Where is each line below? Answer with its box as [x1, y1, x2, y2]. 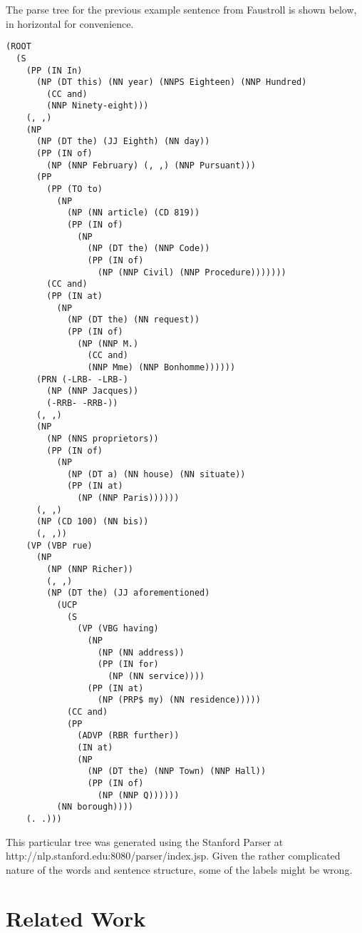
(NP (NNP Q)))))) [97, 790, 180, 800]
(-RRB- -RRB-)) [46, 397, 118, 408]
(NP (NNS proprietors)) [46, 433, 159, 444]
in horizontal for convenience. [6, 16, 134, 31]
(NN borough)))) [56, 802, 133, 812]
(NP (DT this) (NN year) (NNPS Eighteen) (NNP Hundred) [36, 77, 307, 88]
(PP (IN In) [26, 65, 83, 76]
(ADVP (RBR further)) [77, 730, 180, 741]
